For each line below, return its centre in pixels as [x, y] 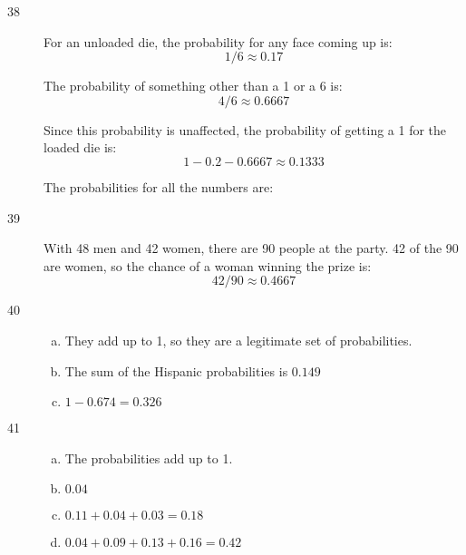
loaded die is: [80, 147]
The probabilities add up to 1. [149, 458]
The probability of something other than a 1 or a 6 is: [193, 86]
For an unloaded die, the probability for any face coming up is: [218, 41]
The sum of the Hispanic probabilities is [176, 370]
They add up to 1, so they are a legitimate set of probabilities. [238, 340]
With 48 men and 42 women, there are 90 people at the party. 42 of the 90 [251, 248]
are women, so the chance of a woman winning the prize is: [208, 265]
